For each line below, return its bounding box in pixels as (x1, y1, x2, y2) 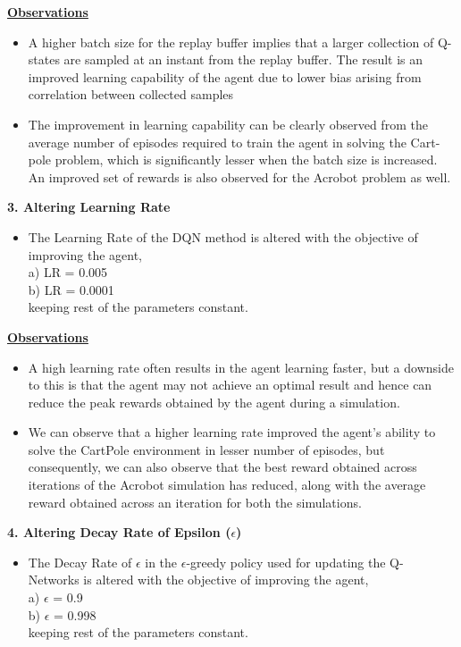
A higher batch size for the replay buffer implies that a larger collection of (28, 32, 434, 51)
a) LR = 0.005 (28, 263, 108, 281)
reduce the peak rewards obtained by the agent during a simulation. (28, 392, 400, 411)
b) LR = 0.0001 (28, 280, 114, 298)
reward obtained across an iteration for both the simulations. (28, 492, 362, 511)
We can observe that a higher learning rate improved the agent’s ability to (28, 423, 436, 441)
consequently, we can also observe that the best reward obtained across (28, 458, 417, 476)
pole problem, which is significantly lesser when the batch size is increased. (28, 150, 438, 169)
